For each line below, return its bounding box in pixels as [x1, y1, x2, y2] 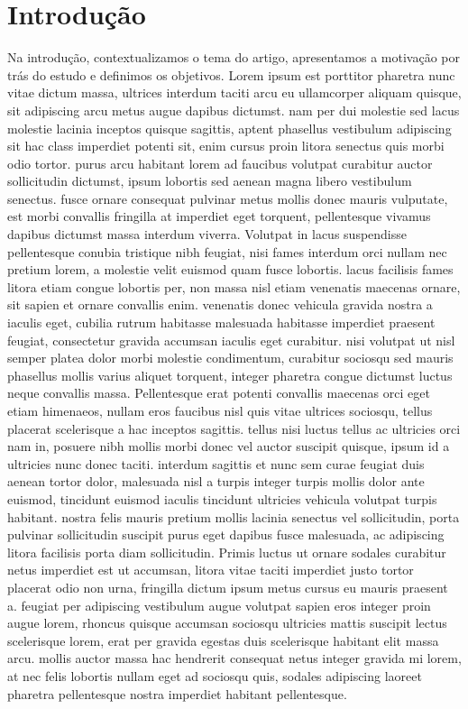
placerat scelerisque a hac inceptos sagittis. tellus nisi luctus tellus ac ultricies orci [7, 419, 461, 437]
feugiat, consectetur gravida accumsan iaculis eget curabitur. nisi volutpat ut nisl [7, 330, 455, 349]
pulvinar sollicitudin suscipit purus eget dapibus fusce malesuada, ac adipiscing [7, 525, 445, 544]
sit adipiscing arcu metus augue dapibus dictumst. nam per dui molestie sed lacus [7, 100, 460, 119]
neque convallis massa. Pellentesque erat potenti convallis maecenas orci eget [7, 383, 430, 402]
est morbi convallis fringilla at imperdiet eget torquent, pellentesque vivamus [7, 207, 431, 226]
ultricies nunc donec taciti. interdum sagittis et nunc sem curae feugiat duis [7, 454, 425, 473]
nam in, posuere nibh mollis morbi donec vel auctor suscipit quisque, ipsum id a [7, 437, 450, 456]
